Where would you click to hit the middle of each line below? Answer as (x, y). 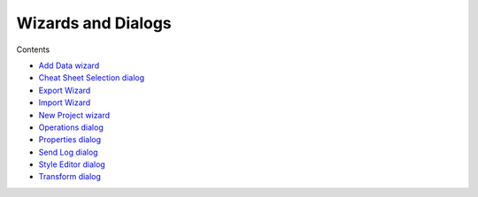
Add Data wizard (69, 65)
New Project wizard (74, 115)
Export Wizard (65, 90)
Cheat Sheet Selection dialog (92, 78)
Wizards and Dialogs (94, 23)
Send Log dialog (68, 152)
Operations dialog (71, 127)
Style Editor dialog (72, 164)
